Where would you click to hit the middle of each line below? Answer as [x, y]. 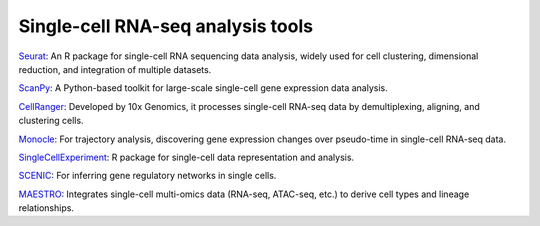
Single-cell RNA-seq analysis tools [166, 26]
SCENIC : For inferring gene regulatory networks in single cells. [147, 176]
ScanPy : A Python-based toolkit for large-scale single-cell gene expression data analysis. [203, 88]
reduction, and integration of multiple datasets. [115, 69]
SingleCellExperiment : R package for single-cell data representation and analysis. [186, 157]
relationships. [46, 208]
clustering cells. [51, 121]
